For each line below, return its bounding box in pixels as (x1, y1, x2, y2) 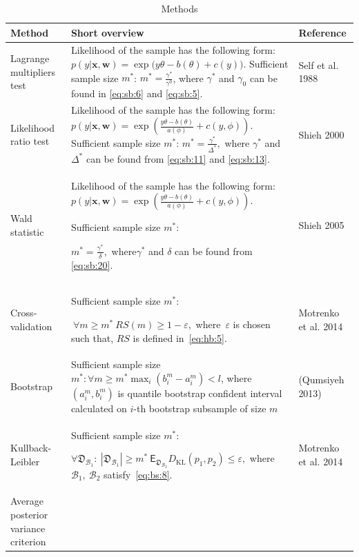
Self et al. (298, 57, 339, 72)
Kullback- (10, 440, 52, 455)
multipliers (10, 64, 56, 79)
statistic (10, 224, 44, 239)
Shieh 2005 (298, 218, 345, 232)
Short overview (70, 25, 144, 39)
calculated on (70, 401, 127, 415)
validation (10, 318, 52, 333)
